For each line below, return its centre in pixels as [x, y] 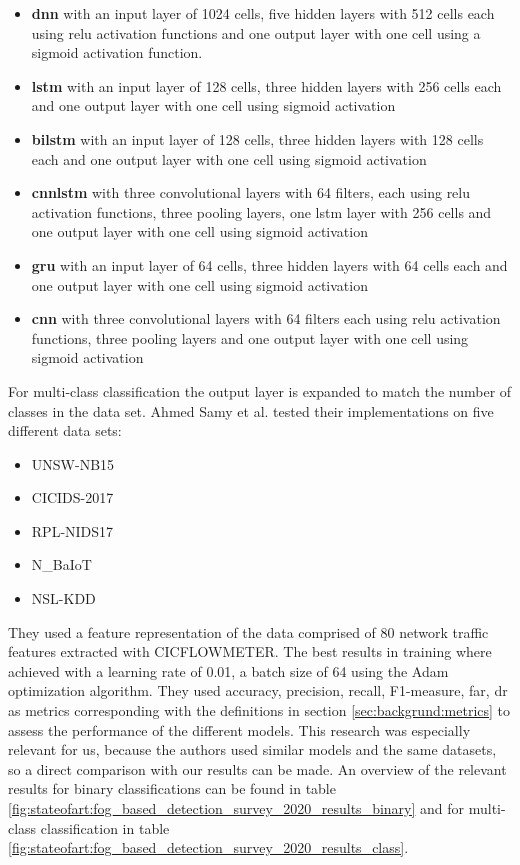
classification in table [105, 827]
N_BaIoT [61, 564]
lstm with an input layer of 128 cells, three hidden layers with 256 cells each [266, 85]
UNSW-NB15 [73, 463]
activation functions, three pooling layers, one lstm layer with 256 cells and [261, 211]
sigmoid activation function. [117, 52]
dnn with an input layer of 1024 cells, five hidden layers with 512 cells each [263, 13]
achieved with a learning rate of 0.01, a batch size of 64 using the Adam [228, 670]
